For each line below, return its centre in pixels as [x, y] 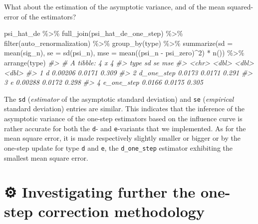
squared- [240, 6]
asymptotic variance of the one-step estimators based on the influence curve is [123, 118]
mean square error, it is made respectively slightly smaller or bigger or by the [122, 138]
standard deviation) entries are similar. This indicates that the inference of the [125, 109]
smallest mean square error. [46, 157]
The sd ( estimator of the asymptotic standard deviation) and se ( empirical [119, 99]
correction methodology [121, 211]
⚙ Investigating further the [100, 192]
